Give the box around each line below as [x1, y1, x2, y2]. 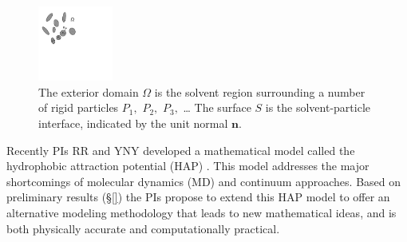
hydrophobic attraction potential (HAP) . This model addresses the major [6, 157, 369, 174]
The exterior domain [38, 83, 139, 100]
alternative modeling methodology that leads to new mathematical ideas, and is [6, 204, 397, 221]
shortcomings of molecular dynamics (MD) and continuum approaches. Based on [6, 173, 401, 189]
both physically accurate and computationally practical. [6, 220, 280, 236]
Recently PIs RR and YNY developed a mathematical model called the [6, 141, 355, 158]
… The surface [183, 99, 251, 116]
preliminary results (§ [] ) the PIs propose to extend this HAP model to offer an [6, 188, 390, 205]
